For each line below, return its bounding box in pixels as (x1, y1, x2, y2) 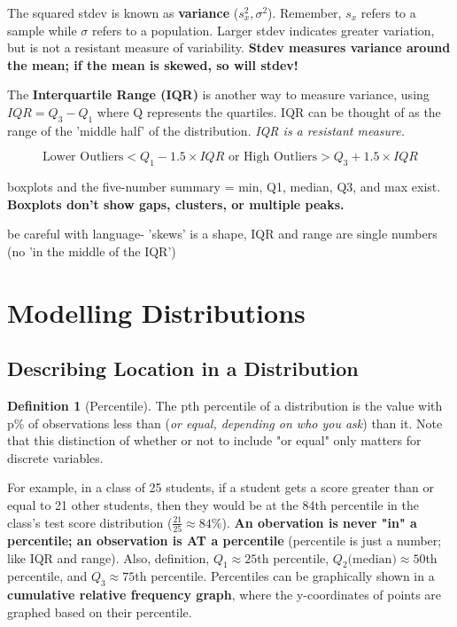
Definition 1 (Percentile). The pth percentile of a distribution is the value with (7, 396, 443, 415)
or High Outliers (228, 151, 318, 164)
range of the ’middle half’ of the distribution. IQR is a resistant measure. (7, 121, 406, 139)
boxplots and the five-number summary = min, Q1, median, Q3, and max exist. (7, 177, 441, 196)
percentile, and (7, 567, 88, 585)
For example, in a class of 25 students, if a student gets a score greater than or (7, 478, 434, 497)
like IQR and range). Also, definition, (7, 548, 210, 567)
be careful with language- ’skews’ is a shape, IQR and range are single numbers (7, 224, 438, 243)
